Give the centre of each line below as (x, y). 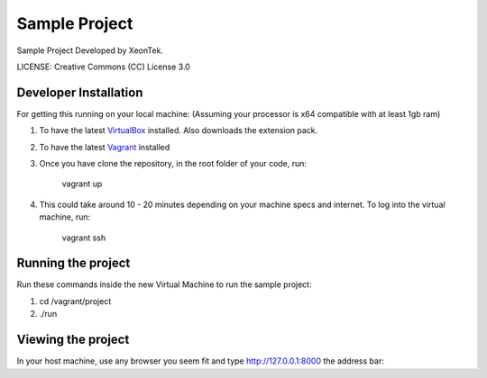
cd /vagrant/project (75, 301)
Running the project (74, 263)
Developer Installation (80, 92)
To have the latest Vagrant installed (105, 147)
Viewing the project (73, 340)
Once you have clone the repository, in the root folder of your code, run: (173, 164)
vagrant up (82, 184)
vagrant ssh (84, 238)
